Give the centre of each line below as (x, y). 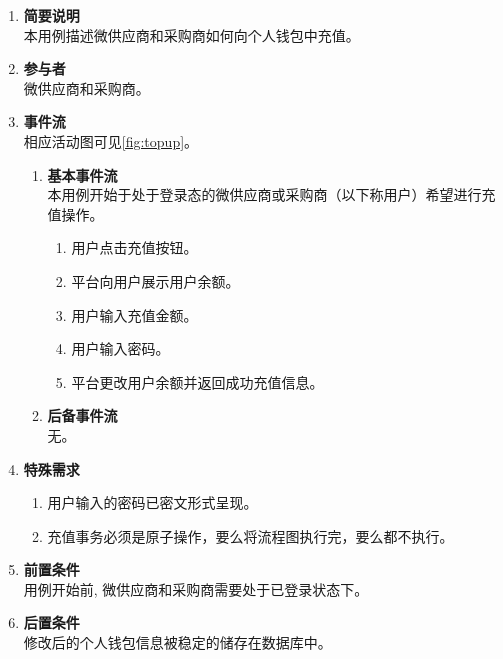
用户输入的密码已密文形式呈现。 (152, 502)
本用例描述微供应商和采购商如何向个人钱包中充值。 (191, 34)
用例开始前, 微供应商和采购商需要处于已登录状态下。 (196, 588)
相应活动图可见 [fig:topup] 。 (111, 140)
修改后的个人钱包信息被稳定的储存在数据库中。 (177, 642)
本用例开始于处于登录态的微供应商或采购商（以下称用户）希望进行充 (271, 194)
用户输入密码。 (120, 348)
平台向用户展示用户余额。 (155, 280)
